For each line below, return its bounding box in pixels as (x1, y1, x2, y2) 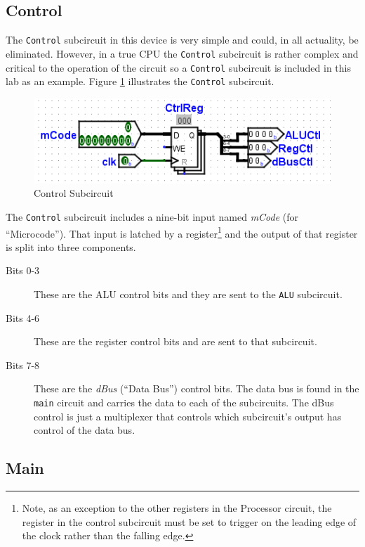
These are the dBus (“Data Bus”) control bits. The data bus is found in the (34, 381, 359, 396)
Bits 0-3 (6, 263, 40, 278)
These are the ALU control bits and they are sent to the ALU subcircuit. (34, 286, 343, 301)
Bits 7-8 (6, 357, 40, 372)
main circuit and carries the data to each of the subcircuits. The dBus (34, 395, 334, 409)
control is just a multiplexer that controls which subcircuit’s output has (34, 408, 342, 423)
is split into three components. (6, 239, 136, 254)
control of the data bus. (34, 423, 135, 437)
